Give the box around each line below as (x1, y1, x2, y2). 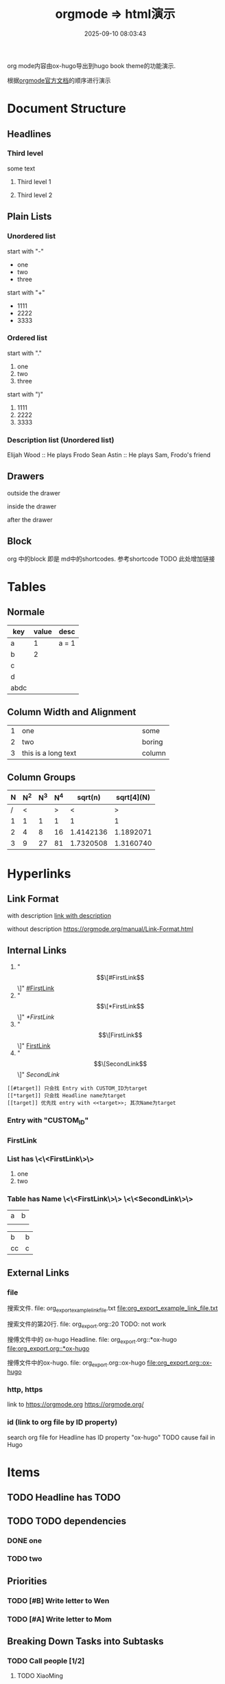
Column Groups (7, 771, 76, 783)
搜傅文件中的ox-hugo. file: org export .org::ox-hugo (7, 1358, 146, 1369)
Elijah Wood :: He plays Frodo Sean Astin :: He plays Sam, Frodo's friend (7, 451, 211, 459)
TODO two (7, 1554, 43, 1564)
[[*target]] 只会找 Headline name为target (7, 1092, 126, 1099)
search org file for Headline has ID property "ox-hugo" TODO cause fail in (7, 1433, 215, 1441)
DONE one (7, 1536, 43, 1545)
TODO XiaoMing (16, 1672, 63, 1680)
